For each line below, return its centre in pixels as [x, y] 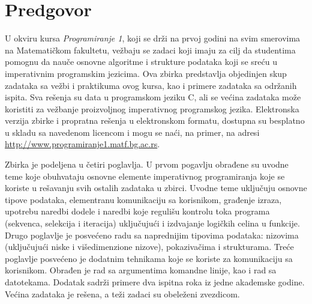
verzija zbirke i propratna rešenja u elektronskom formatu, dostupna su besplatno [155, 120]
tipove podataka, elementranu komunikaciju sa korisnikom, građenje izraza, [143, 199]
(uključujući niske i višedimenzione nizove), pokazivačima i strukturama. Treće [149, 247]
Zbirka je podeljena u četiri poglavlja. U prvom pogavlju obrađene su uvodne [147, 164]
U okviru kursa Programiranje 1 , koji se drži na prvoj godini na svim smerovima [153, 38]
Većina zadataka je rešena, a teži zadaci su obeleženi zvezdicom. [122, 293]
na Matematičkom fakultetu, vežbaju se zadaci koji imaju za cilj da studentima [150, 50]
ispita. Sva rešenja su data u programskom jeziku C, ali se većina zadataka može [153, 97]
